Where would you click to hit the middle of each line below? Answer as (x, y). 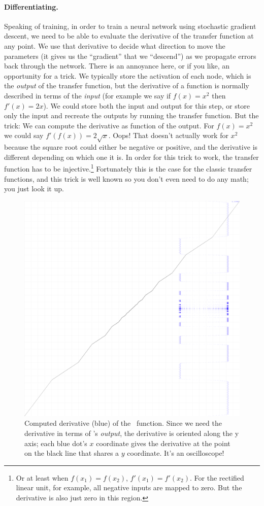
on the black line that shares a (72, 453)
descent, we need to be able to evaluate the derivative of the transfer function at (129, 36)
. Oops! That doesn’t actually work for (168, 135)
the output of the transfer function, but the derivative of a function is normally (127, 86)
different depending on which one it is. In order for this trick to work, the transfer (131, 157)
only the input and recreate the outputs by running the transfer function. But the (131, 115)
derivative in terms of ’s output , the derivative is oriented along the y (132, 433)
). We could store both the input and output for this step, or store (146, 105)
